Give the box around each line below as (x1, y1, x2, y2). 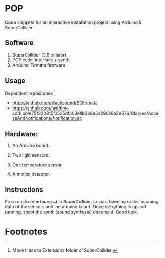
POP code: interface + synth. (12, 57, 71, 63)
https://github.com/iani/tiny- (12, 105, 70, 111)
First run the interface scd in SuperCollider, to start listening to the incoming (5, 199, 159, 204)
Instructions (5, 185, 43, 194)
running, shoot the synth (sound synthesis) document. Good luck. (5, 209, 138, 215)
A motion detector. (12, 172, 50, 177)
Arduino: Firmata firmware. (12, 62, 67, 68)
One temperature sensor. (12, 162, 63, 168)
